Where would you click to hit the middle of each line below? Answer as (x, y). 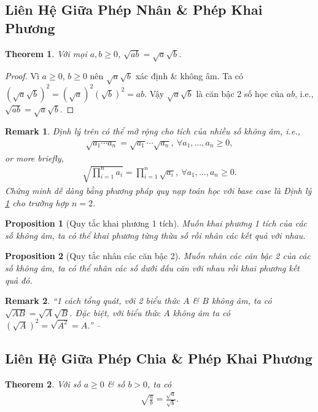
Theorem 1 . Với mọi (46, 53)
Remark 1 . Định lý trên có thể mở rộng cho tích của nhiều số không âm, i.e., (153, 131)
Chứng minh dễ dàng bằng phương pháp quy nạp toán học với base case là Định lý (158, 190)
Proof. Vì (22, 76)
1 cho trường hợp (37, 202)
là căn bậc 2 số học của (240, 93)
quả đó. (19, 280)
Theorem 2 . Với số (43, 384)
